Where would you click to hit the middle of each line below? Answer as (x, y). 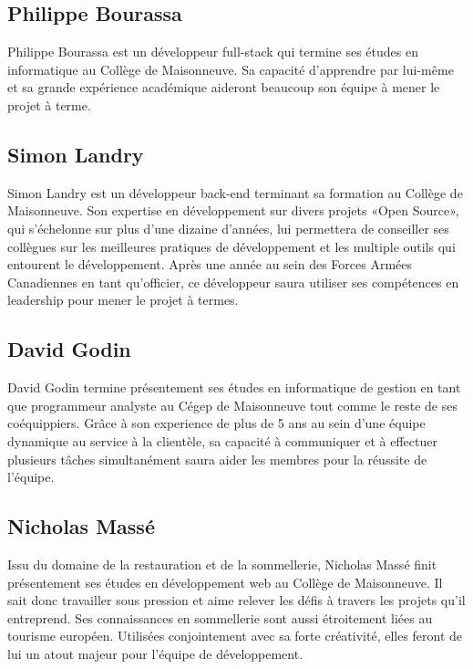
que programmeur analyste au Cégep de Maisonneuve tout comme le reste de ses (232, 405)
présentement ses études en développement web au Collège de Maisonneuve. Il (225, 582)
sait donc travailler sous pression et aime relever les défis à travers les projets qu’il (236, 600)
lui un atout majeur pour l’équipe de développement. (155, 653)
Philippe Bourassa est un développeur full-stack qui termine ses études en (213, 52)
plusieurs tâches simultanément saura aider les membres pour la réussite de (217, 459)
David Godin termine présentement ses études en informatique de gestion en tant (234, 387)
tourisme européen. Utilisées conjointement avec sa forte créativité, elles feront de (235, 636)
